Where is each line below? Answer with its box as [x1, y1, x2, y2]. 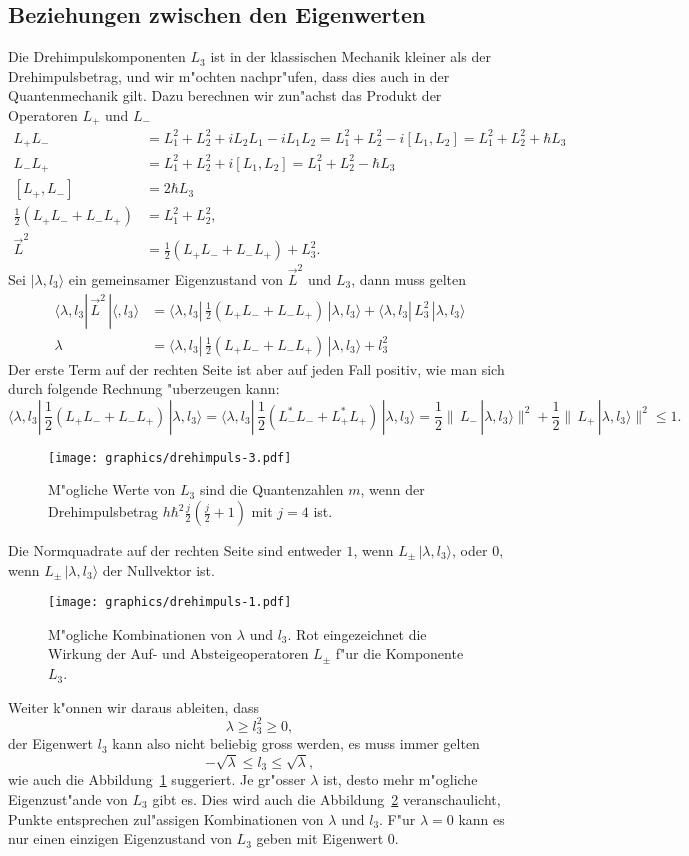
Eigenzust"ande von [8, 789, 128, 809]
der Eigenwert [8, 733, 94, 754]
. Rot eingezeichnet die [287, 623, 427, 644]
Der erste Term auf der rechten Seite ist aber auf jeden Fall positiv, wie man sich [8, 358, 505, 379]
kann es [458, 808, 505, 829]
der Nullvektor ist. [102, 559, 215, 580]
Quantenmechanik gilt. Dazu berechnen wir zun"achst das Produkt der [8, 85, 442, 106]
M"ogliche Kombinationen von [48, 623, 233, 644]
